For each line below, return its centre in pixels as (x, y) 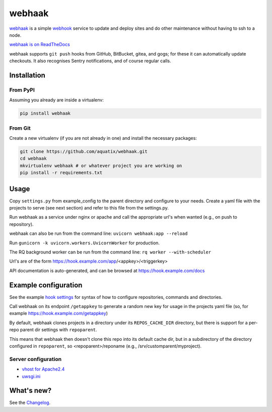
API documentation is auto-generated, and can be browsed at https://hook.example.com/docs (107, 271)
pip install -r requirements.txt (61, 173)
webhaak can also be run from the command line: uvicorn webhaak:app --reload (98, 234)
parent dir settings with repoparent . (59, 330)
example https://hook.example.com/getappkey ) (59, 314)
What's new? (30, 391)
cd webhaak (33, 159)
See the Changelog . (30, 403)
